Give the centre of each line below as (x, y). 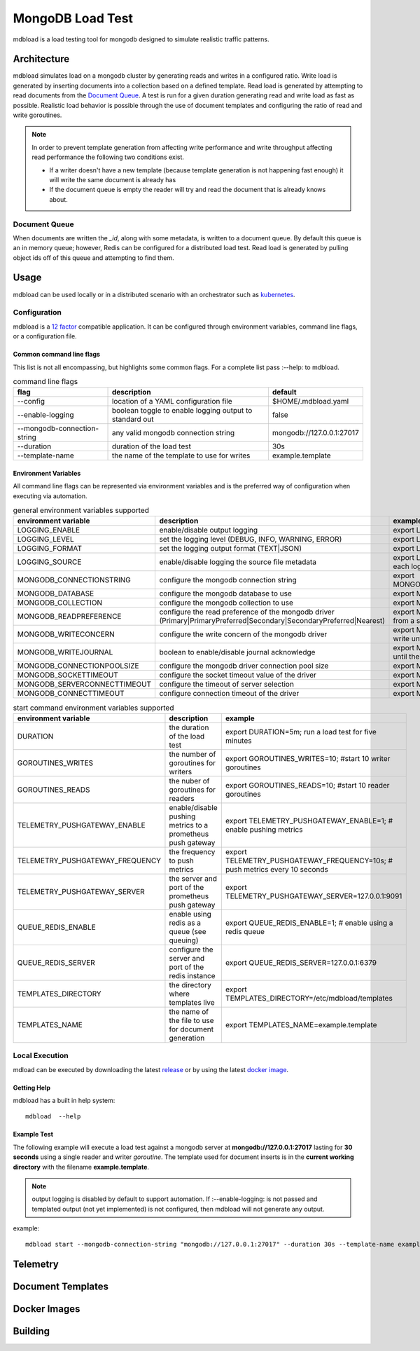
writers (181, 771)
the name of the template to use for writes (181, 455)
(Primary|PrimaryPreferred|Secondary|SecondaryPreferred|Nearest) (272, 621)
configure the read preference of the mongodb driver (247, 612)
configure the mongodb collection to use (226, 603)
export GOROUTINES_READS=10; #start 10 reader (307, 785)
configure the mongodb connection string (228, 580)
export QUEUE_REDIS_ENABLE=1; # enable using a (309, 923)
